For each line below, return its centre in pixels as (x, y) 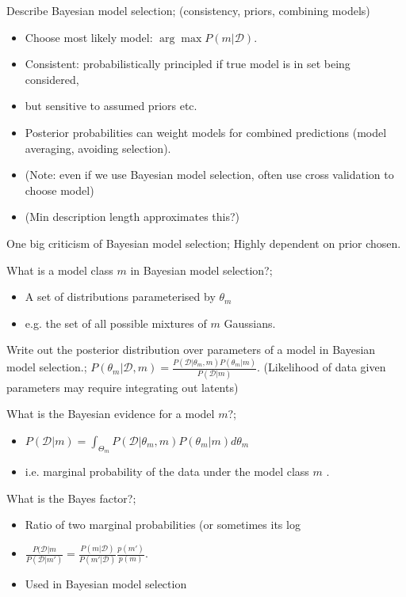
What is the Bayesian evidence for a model (111, 414)
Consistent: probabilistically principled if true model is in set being (188, 64)
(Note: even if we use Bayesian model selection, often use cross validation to (209, 175)
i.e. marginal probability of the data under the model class (167, 471)
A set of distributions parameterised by (120, 297)
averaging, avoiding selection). (98, 148)
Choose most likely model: (89, 37)
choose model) (59, 190)
